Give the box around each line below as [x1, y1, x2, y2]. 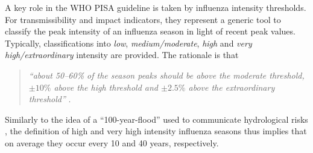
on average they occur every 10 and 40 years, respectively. [5, 136, 219, 149]
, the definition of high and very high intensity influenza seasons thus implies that [5, 125, 307, 137]
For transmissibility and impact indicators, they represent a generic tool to [5, 13, 281, 25]
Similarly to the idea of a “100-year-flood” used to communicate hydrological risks [5, 112, 308, 125]
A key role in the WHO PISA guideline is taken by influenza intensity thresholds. [5, 1, 306, 13]
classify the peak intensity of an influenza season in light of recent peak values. [5, 25, 296, 37]
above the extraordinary [188, 80, 275, 93]
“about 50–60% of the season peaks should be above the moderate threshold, [28, 68, 305, 81]
